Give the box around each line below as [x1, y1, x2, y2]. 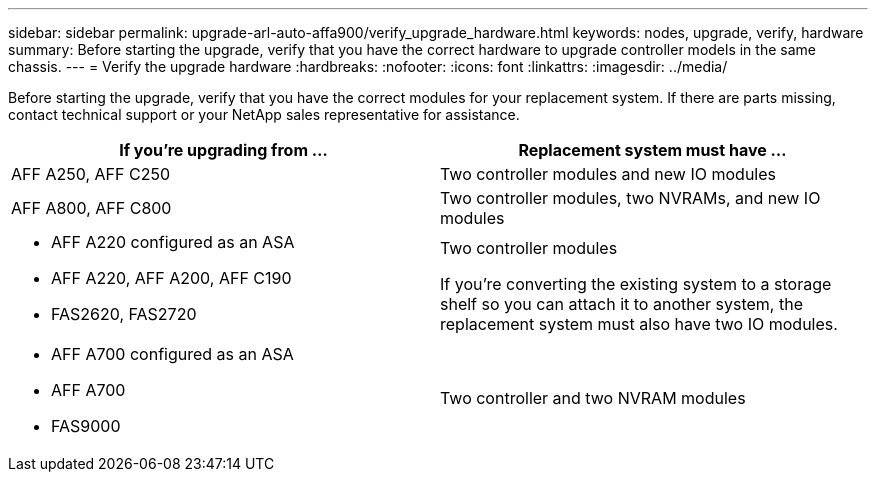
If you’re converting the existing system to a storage [440, 274, 832, 294]
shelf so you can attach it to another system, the [440, 294, 803, 314]
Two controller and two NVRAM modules [440, 388, 746, 408]
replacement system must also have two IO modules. [440, 314, 838, 334]
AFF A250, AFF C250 [11, 164, 170, 184]
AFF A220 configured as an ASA [51, 232, 295, 252]
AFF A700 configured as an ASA [51, 344, 294, 364]
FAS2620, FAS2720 [51, 304, 197, 324]
